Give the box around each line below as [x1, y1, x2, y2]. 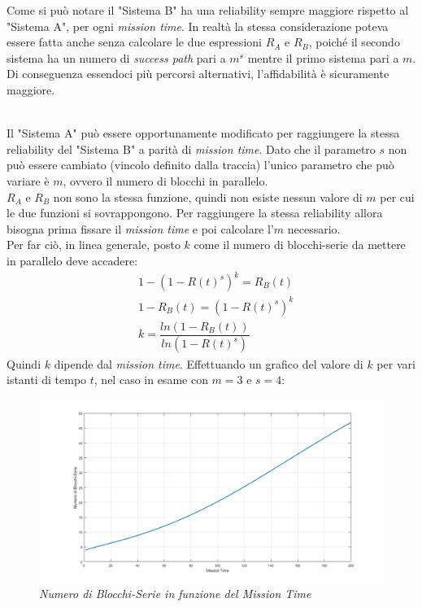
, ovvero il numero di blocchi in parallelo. [63, 172, 268, 189]
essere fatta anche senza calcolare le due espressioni [7, 33, 262, 50]
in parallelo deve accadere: [7, 251, 138, 269]
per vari [376, 355, 415, 372]
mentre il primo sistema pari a [247, 49, 399, 66]
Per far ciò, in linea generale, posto [7, 236, 181, 253]
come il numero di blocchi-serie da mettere [194, 236, 406, 253]
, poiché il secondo [308, 33, 400, 50]
